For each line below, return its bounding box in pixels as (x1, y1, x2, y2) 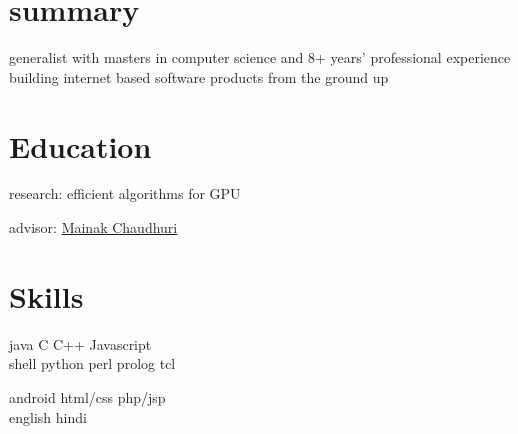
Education (9, 125, 152, 166)
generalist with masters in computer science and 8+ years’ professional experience (9, 47, 511, 68)
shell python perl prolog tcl (9, 353, 176, 374)
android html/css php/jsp (9, 386, 166, 407)
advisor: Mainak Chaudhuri (9, 217, 178, 238)
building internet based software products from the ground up (9, 66, 389, 87)
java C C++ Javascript (9, 333, 152, 354)
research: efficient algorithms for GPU (9, 183, 241, 204)
